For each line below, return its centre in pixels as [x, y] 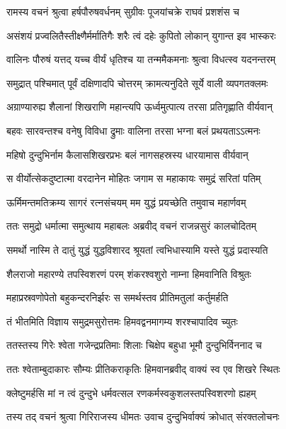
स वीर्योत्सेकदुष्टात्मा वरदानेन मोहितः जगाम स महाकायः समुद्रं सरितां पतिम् [134, 178]
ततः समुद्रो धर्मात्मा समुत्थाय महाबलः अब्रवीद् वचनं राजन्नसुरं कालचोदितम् [132, 226]
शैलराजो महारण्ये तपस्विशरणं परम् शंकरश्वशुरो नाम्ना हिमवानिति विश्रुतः [129, 273]
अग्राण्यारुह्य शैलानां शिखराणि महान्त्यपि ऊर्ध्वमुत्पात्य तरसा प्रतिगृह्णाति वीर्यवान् [139, 107]
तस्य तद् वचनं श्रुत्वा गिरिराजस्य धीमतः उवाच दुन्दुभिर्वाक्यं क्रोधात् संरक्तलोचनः [143, 417]
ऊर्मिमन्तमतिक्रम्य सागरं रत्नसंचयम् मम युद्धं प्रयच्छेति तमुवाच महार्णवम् [126, 202]
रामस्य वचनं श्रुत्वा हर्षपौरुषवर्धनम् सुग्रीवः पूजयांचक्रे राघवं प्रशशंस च [123, 11]
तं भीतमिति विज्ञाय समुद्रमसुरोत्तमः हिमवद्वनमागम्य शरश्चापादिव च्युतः [122, 321]
